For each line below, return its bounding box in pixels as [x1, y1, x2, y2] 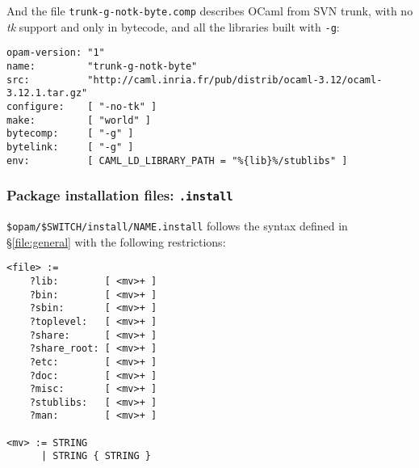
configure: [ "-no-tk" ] [6, 100, 157, 112]
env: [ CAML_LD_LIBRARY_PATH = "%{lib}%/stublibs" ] [6, 154, 348, 167]
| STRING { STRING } [40, 450, 151, 462]
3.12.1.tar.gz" [6, 87, 88, 99]
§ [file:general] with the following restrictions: [6, 233, 226, 250]
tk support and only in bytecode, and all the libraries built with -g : [6, 18, 340, 35]
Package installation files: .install [6, 185, 233, 205]
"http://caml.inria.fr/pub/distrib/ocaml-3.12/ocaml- [87, 74, 383, 86]
